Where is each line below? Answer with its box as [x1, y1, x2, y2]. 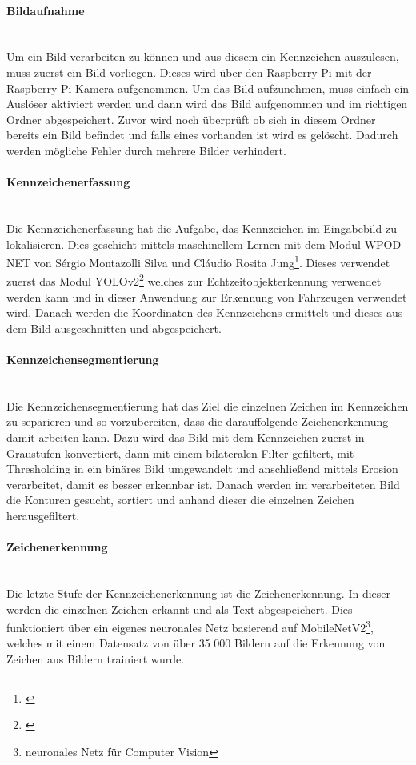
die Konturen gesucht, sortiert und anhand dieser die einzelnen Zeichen [6, 491, 354, 508]
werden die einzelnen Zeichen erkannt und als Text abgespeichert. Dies [6, 600, 353, 617]
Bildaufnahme [6, 2, 85, 18]
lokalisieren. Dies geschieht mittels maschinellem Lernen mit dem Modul [6, 235, 361, 252]
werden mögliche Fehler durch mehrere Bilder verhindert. [6, 142, 286, 158]
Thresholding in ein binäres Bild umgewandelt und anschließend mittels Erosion [6, 460, 398, 477]
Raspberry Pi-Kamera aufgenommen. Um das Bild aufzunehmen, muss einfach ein [6, 79, 410, 96]
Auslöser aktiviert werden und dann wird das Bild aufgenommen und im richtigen [6, 95, 408, 112]
